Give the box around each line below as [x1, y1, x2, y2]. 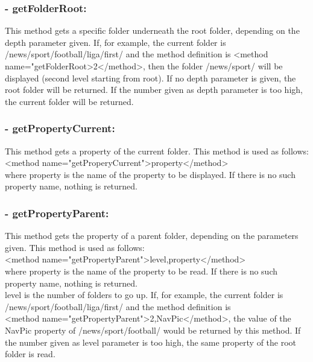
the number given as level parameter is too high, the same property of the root [5, 335, 297, 348]
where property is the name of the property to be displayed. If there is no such [5, 168, 296, 180]
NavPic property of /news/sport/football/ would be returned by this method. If [5, 323, 301, 336]
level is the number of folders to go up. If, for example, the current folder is [5, 288, 283, 301]
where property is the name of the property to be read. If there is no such [5, 264, 278, 277]
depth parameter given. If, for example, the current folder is [5, 36, 226, 48]
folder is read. [5, 348, 55, 360]
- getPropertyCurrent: [5, 121, 115, 136]
